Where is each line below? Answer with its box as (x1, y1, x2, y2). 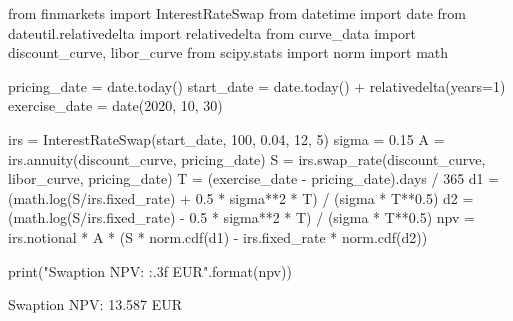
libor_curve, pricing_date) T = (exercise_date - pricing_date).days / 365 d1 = (8, 168, 500, 189)
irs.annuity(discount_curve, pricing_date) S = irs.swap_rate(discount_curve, (8, 148, 486, 169)
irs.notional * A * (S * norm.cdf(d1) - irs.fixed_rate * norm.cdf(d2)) (8, 226, 428, 247)
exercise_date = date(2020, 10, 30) (8, 95, 223, 116)
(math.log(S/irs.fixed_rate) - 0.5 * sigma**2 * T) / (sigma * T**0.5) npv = (8, 207, 475, 228)
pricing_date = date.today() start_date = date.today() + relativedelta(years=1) (8, 75, 506, 96)
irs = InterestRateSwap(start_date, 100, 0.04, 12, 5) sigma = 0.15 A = (8, 128, 445, 149)
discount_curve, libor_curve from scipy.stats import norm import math (8, 42, 449, 63)
